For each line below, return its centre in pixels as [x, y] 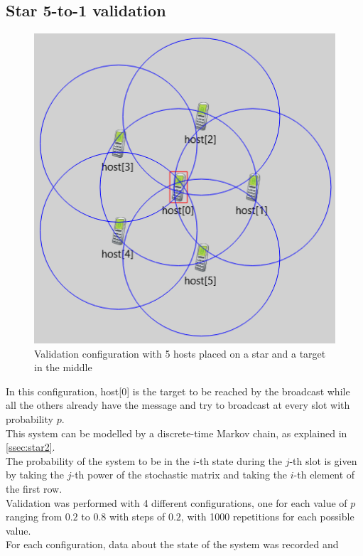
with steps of [137, 517]
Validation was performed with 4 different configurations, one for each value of [177, 502]
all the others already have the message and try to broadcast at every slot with [178, 405]
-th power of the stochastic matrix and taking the [179, 475]
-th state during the [239, 460]
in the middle [63, 367]
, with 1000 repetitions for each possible [267, 517]
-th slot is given [323, 460]
